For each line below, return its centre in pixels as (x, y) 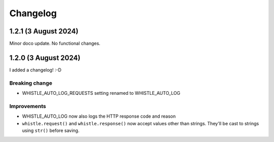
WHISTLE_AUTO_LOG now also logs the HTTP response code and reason (99, 116)
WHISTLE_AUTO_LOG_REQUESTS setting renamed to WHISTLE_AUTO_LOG (101, 93)
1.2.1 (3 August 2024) (44, 31)
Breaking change (31, 83)
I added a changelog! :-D (36, 70)
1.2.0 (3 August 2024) (45, 58)
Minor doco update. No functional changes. (55, 44)
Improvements (28, 106)
